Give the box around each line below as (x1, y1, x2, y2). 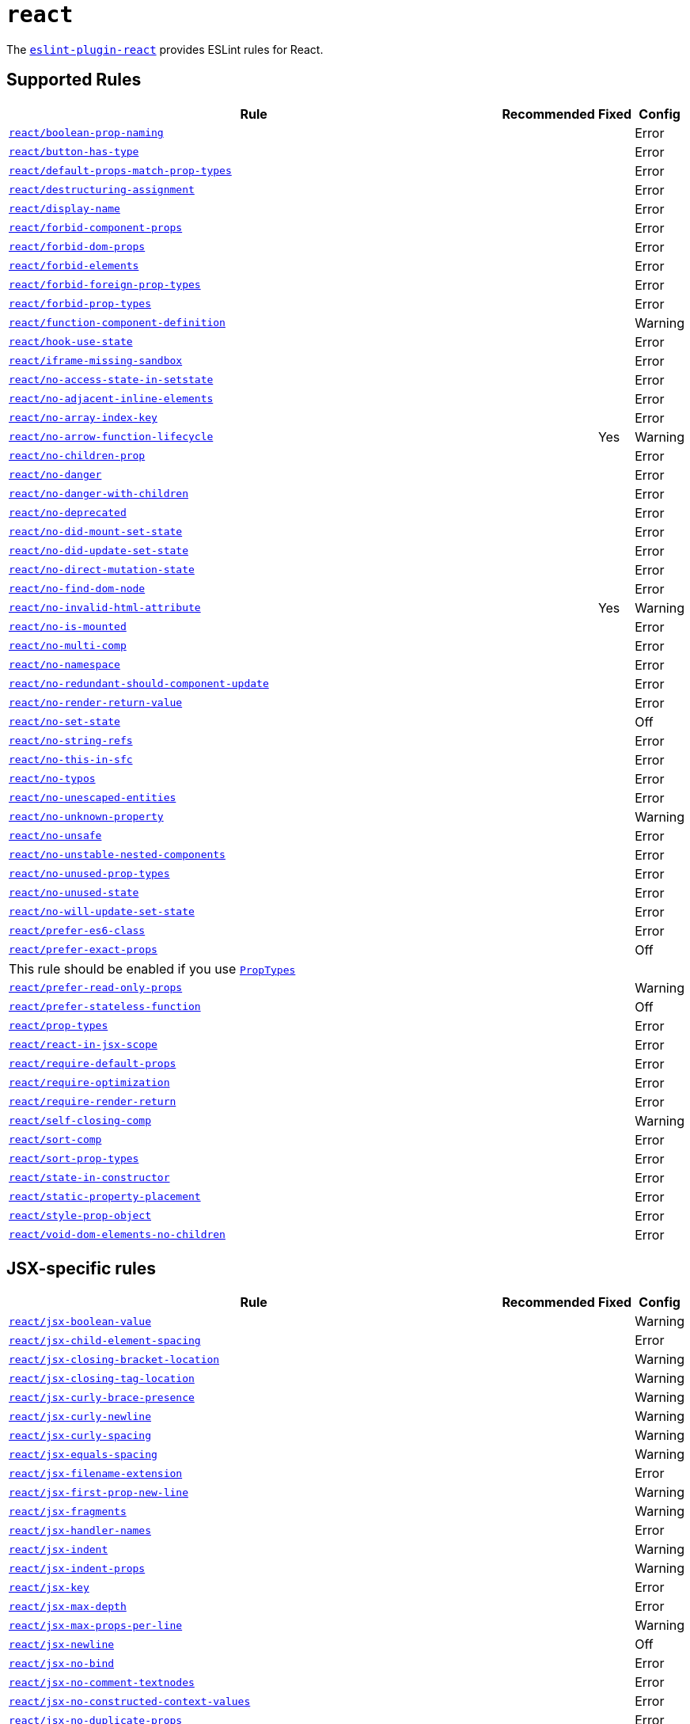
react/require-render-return (9, 1096, 176, 1108)
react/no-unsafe (9, 830, 102, 842)
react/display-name (9, 203, 120, 215)
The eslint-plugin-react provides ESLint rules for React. (6, 42, 324, 56)
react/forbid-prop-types (9, 298, 152, 310)
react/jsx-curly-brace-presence (9, 1391, 195, 1403)
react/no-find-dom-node (9, 583, 146, 595)
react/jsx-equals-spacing (9, 1448, 157, 1460)
